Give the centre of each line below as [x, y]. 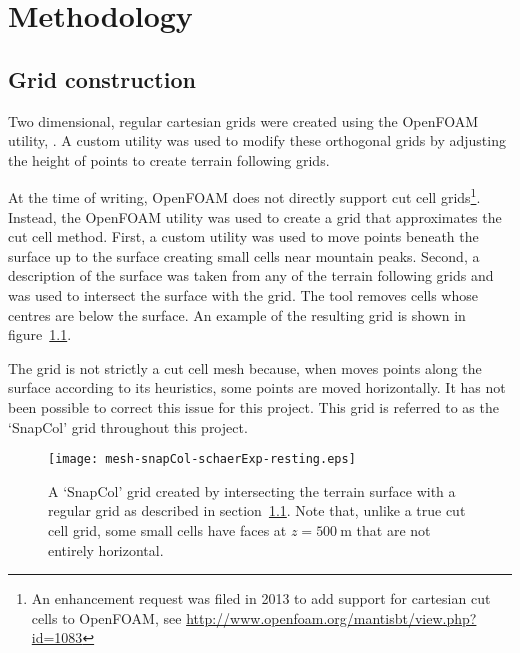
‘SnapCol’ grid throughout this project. [128, 426]
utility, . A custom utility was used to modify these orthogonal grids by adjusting [257, 140]
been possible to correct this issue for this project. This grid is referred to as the [253, 406]
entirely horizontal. [106, 549]
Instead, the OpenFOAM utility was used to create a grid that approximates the [255, 216]
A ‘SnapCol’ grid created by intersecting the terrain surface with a [252, 490]
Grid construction [102, 78]
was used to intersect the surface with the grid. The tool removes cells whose [243, 294]
